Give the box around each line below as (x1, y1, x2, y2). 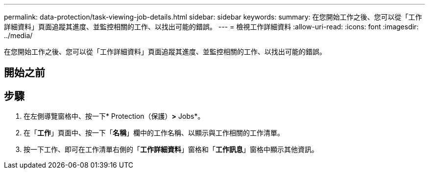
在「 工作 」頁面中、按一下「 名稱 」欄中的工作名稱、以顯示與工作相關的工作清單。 (24, 129, 284, 137)
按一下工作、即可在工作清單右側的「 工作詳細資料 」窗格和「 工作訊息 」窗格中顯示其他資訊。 (24, 145, 318, 154)
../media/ (4, 31, 33, 40)
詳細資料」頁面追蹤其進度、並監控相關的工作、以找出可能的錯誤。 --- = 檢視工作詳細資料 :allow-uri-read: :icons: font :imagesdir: (4, 22, 419, 31)
